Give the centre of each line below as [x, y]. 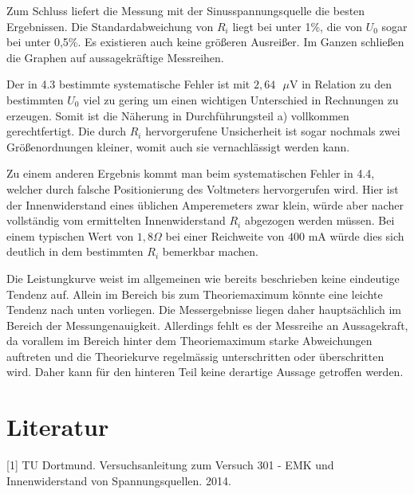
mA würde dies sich [356, 235]
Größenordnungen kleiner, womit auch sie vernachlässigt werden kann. [178, 146]
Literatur [58, 427]
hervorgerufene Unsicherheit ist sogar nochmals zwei [273, 131]
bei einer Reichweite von [225, 235]
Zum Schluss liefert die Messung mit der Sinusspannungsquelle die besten [186, 10]
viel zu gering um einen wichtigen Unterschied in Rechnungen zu [241, 99]
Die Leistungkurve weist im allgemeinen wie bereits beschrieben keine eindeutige [203, 278]
